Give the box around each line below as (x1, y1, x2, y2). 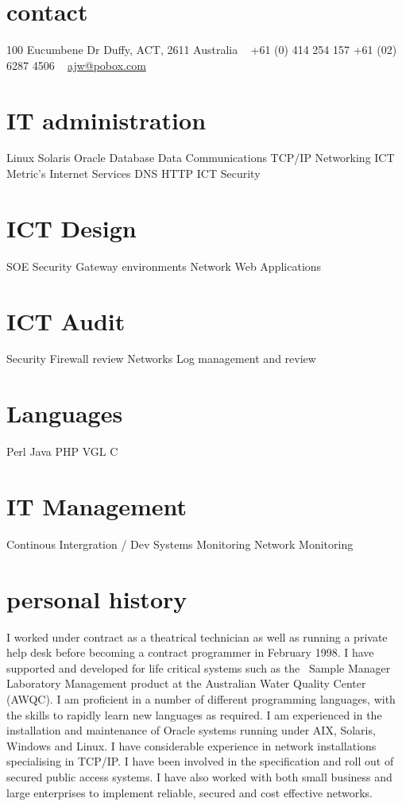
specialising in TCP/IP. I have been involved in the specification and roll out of (6, 753, 394, 769)
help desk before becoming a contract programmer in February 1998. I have (6, 644, 374, 661)
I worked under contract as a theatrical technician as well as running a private (6, 628, 388, 645)
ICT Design (6, 211, 137, 244)
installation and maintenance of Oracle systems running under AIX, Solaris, (6, 722, 376, 739)
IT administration (6, 103, 207, 136)
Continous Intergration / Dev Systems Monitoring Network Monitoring (6, 535, 354, 552)
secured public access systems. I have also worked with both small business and (6, 768, 392, 785)
